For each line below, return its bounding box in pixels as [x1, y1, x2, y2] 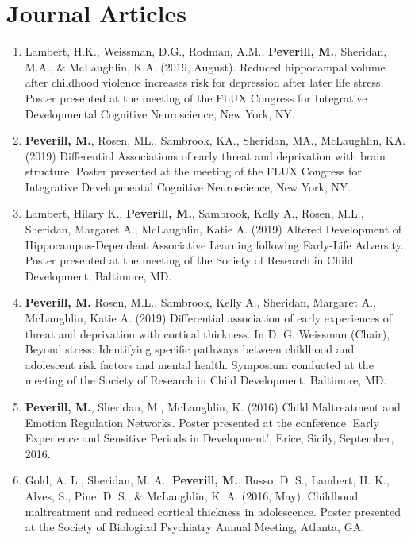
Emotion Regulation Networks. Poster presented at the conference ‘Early [25, 414, 379, 430]
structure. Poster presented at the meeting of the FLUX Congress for [25, 163, 362, 179]
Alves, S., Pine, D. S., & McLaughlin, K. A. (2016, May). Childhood [25, 487, 359, 503]
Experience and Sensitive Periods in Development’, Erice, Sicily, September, [25, 430, 394, 446]
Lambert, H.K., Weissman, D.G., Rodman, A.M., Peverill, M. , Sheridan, [25, 43, 387, 60]
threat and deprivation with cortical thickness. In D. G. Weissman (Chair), [25, 325, 390, 341]
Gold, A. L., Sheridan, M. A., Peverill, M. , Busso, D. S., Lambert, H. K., [25, 472, 390, 488]
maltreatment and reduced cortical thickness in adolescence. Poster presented [25, 503, 401, 519]
